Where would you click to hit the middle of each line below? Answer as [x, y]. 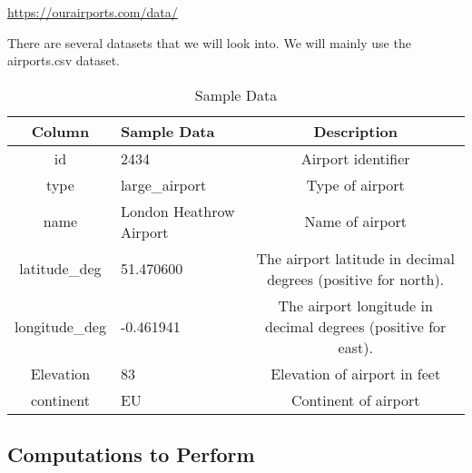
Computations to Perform [131, 454]
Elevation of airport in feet [356, 373]
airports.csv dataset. [64, 60]
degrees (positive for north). [356, 279]
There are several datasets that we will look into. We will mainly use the [209, 42]
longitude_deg [60, 326]
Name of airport [355, 222]
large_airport [163, 184]
